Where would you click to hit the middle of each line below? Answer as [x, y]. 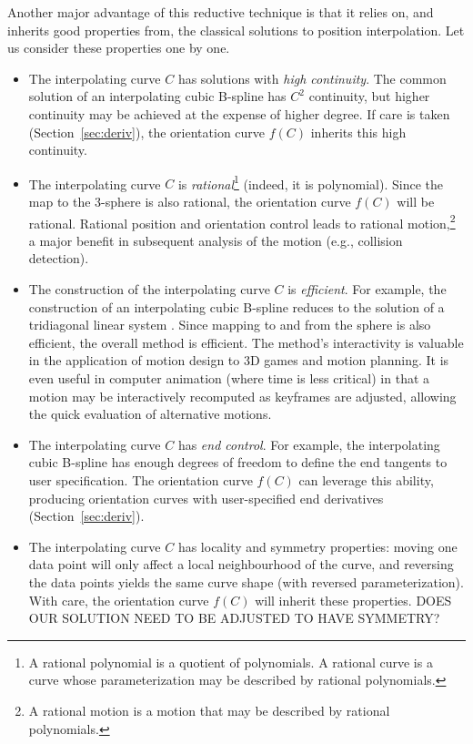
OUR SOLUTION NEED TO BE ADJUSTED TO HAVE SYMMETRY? [234, 618]
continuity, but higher [369, 96]
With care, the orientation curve [119, 600]
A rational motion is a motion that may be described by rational [209, 710]
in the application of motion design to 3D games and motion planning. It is [239, 360]
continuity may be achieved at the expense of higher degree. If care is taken [239, 113]
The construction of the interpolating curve [149, 289]
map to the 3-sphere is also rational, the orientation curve [190, 201]
